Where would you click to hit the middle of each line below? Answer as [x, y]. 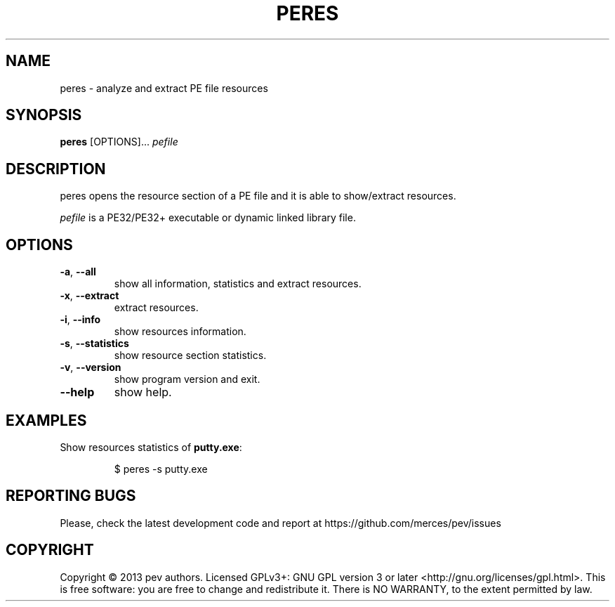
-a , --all [78, 272]
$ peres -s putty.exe [161, 469]
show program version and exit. [187, 379]
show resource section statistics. [190, 355]
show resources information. [180, 332]
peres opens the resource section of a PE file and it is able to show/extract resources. [258, 196]
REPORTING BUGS [71, 496]
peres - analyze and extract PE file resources [164, 88]
